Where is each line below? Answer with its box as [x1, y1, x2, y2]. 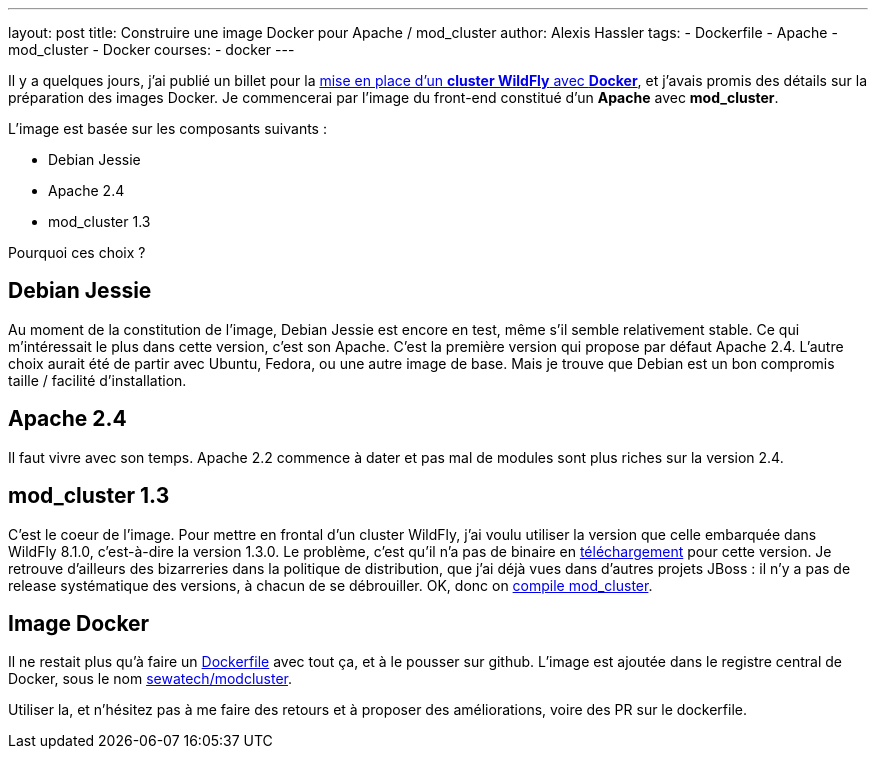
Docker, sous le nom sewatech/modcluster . [8, 670, 293, 688]
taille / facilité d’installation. [8, 371, 187, 389]
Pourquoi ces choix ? [8, 244, 146, 261]
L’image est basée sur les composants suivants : [8, 120, 327, 137]
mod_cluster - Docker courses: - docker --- [8, 41, 295, 58]
